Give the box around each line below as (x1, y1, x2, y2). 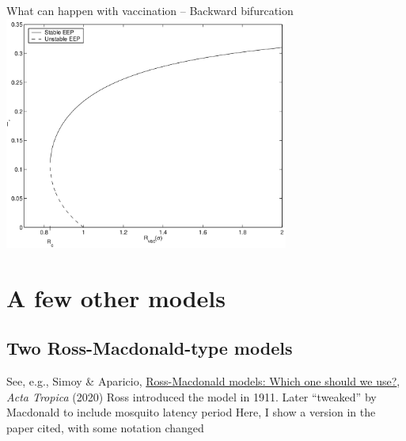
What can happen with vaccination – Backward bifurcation (6, 2, 294, 18)
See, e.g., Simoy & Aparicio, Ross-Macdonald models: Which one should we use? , (6, 373, 400, 390)
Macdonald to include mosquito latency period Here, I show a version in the (6, 404, 376, 420)
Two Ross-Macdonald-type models (6, 336, 293, 360)
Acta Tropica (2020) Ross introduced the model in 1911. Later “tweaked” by (6, 388, 377, 405)
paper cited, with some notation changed (6, 419, 204, 435)
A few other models (6, 281, 226, 314)
